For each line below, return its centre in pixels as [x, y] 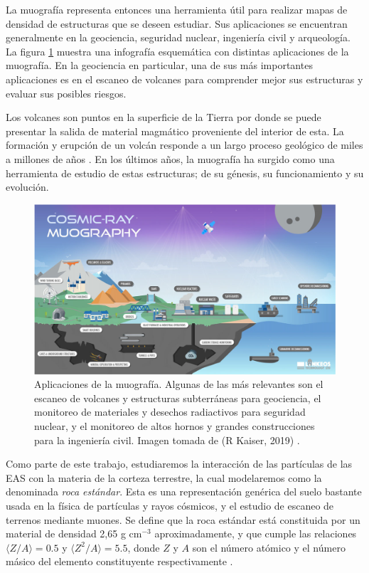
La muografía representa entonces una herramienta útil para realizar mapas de [177, 9]
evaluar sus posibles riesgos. [66, 93]
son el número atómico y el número [269, 547]
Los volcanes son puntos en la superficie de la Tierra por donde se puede [164, 117]
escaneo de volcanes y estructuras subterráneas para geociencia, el [178, 398]
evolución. [27, 187]
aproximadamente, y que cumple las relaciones [256, 533]
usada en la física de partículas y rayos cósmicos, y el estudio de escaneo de [170, 505]
